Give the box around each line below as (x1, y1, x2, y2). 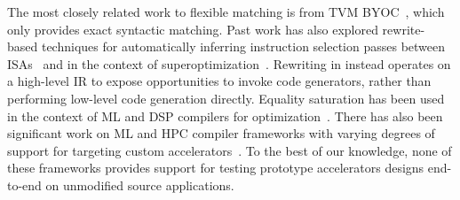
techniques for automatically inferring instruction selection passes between (41, 37, 446, 56)
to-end (7, 175, 42, 194)
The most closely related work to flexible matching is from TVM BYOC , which (7, 3, 445, 20)
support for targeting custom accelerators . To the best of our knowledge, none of (7, 141, 452, 159)
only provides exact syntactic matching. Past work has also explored (7, 19, 378, 38)
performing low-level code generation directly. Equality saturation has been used (7, 88, 445, 107)
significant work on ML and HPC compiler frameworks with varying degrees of (7, 124, 435, 142)
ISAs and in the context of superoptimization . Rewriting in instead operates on (7, 54, 451, 73)
